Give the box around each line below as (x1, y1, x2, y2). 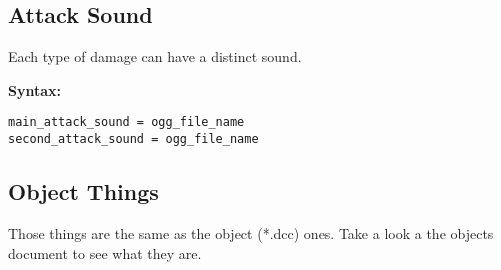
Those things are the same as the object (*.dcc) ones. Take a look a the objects (8, 222, 494, 243)
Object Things (8, 176, 159, 207)
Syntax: (8, 79, 61, 100)
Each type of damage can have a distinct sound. (8, 46, 302, 67)
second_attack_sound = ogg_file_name (8, 132, 259, 147)
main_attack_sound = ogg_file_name (8, 115, 245, 130)
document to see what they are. (8, 242, 202, 263)
